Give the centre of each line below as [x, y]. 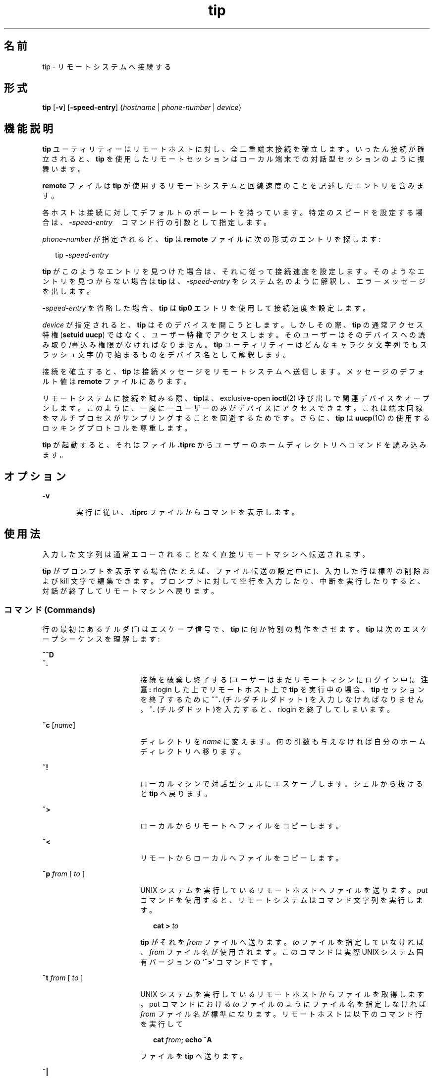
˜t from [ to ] [63, 977]
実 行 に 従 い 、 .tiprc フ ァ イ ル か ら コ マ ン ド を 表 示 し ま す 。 [188, 512]
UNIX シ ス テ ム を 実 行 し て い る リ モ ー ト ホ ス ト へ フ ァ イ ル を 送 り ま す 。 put [284, 890]
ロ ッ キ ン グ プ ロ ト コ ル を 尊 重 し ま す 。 [117, 428]
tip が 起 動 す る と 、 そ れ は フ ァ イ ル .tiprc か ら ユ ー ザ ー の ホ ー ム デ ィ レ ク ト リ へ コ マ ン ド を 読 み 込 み [234, 445]
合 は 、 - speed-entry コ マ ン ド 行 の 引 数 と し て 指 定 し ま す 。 [157, 222]
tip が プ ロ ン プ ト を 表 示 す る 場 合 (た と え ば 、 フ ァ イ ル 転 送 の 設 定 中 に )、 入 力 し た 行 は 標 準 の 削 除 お [236, 571]
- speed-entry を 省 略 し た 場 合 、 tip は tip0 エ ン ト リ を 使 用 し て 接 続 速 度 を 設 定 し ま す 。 [206, 308]
